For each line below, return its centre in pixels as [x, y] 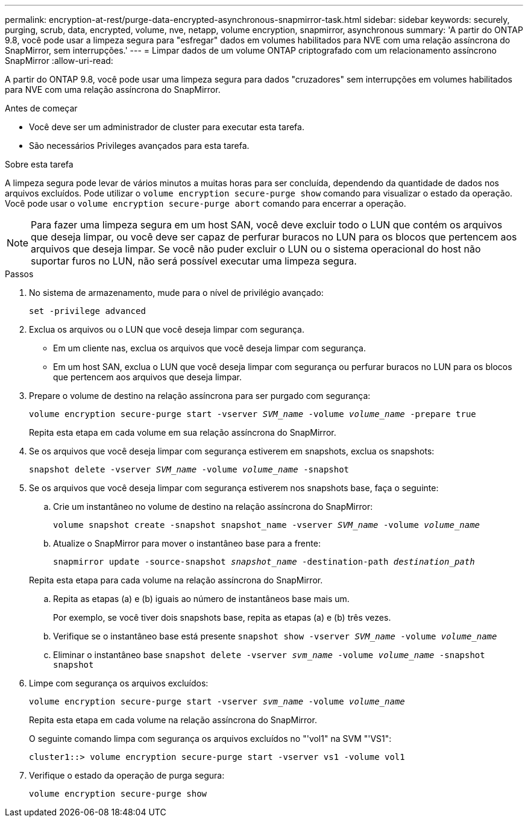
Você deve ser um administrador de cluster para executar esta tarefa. [167, 127]
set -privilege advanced [87, 311]
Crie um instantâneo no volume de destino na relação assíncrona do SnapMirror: [213, 507]
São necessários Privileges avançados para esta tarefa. [139, 146]
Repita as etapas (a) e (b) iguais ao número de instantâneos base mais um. [201, 599]
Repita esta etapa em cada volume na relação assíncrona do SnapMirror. [173, 720]
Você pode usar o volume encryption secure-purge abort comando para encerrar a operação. [206, 203]
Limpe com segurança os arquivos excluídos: [119, 683]
